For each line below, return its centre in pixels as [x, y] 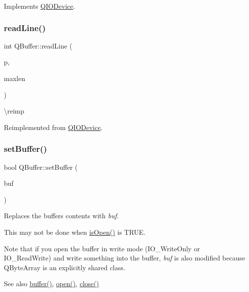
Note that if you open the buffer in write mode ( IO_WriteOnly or [102, 248]
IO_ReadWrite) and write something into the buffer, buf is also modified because [124, 258]
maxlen [15, 78]
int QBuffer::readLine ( [38, 45]
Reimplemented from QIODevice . [53, 127]
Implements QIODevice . [39, 6]
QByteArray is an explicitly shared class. [65, 267]
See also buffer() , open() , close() [52, 284]
